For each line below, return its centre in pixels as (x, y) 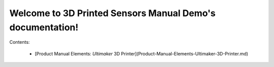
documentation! (44, 27)
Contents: (20, 42)
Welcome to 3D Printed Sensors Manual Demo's (112, 13)
